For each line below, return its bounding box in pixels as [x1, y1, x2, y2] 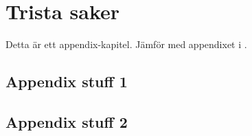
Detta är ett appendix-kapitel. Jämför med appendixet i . [5, 37, 247, 52]
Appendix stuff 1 [5, 71, 128, 92]
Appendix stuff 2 [5, 111, 128, 132]
